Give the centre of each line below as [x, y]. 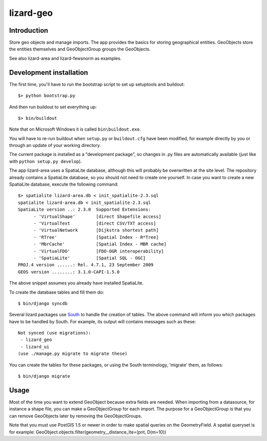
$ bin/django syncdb [43, 303]
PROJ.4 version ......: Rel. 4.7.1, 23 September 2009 [86, 265]
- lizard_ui [35, 347]
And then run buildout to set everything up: [53, 107]
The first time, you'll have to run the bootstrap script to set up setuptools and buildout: [97, 84]
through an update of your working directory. [55, 146]
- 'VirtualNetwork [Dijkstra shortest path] [96, 230]
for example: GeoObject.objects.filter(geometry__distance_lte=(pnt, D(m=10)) [88, 432]
